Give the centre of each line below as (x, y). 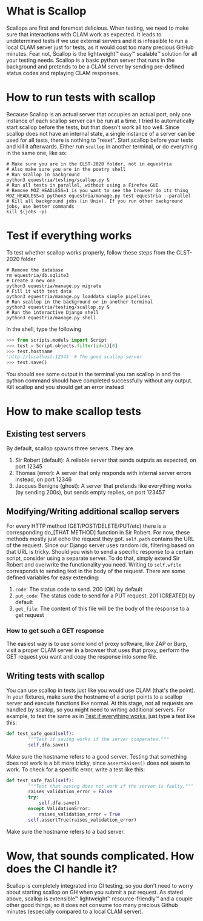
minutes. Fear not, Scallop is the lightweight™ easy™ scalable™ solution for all (102, 53)
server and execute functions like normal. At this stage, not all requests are (100, 703)
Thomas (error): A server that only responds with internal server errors (103, 473)
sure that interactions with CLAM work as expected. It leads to (84, 34)
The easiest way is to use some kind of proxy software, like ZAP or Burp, (97, 644)
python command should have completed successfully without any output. (99, 381)
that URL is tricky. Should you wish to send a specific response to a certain (100, 552)
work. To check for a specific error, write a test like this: (76, 769)
